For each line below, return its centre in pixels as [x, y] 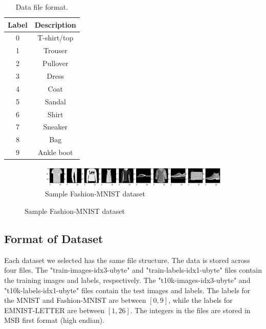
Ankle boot [56, 152]
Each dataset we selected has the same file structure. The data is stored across [127, 260]
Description [55, 24]
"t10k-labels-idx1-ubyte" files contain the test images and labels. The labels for [127, 290]
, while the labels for [201, 300]
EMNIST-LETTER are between [54, 310]
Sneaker [56, 127]
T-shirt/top [56, 38]
